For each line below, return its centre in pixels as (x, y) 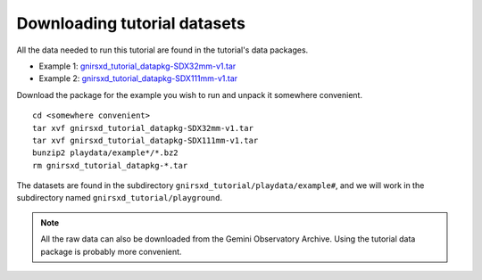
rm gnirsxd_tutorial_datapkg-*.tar (110, 165)
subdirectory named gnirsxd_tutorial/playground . (120, 198)
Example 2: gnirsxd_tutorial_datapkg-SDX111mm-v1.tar (138, 78)
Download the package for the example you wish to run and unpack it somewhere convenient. (190, 95)
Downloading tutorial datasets (131, 23)
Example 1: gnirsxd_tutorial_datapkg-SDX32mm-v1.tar (137, 66)
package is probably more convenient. (111, 251)
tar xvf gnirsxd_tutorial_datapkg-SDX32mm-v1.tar (143, 128)
